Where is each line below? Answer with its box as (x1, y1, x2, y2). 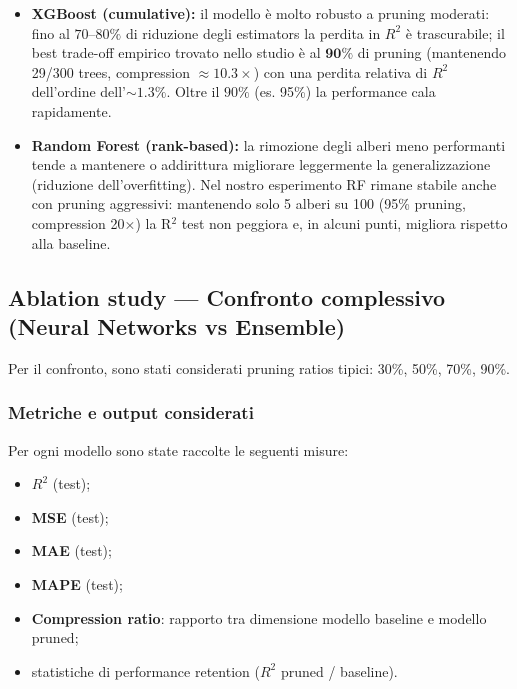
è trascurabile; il (405, 22, 505, 43)
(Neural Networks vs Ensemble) (8, 310, 346, 341)
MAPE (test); (31, 573, 123, 594)
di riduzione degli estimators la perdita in (125, 22, 381, 43)
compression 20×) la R (31, 212, 172, 233)
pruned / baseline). (280, 660, 398, 681)
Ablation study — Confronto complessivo (8, 281, 446, 312)
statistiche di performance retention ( (31, 660, 260, 681)
